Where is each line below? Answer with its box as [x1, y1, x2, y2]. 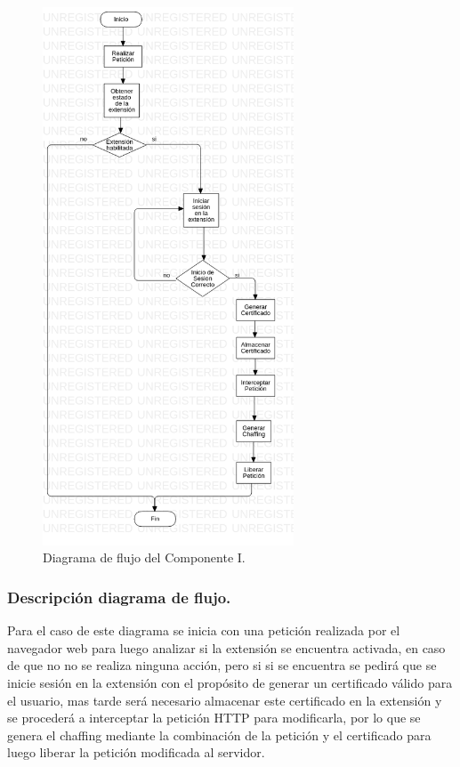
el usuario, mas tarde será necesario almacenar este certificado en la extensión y [7, 690, 442, 709]
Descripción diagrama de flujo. [7, 585, 231, 608]
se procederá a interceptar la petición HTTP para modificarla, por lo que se [7, 708, 421, 727]
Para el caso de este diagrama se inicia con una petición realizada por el [7, 621, 400, 640]
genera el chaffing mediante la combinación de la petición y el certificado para [7, 725, 432, 744]
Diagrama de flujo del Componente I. [43, 548, 246, 567]
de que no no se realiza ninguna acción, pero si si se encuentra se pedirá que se [7, 656, 437, 674]
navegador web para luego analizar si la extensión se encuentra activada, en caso [7, 638, 446, 657]
